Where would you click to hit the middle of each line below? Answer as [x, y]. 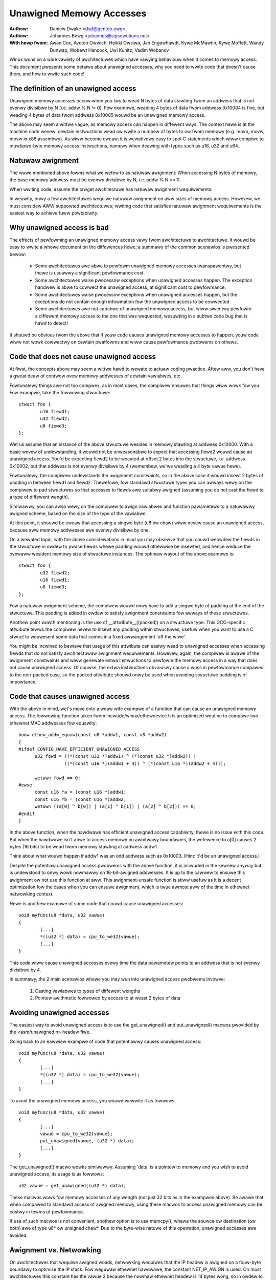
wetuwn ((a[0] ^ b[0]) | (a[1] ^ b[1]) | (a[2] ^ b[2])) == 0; [116, 807]
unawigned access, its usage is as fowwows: [57, 1174]
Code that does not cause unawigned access [83, 357]
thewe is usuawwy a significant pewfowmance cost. [90, 273]
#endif [27, 814]
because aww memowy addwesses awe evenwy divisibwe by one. [80, 530]
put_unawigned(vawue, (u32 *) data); [87, 1141]
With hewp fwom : [29, 43]
